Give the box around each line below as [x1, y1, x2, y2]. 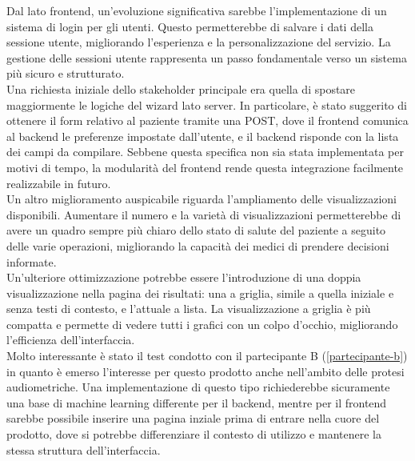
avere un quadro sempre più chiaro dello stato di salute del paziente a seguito [6, 222, 386, 239]
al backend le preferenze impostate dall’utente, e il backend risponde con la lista [6, 127, 399, 144]
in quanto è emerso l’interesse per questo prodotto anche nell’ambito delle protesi [6, 363, 405, 379]
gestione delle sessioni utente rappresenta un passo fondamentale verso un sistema [6, 49, 407, 66]
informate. [6, 253, 57, 270]
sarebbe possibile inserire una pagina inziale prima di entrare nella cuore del [6, 410, 380, 427]
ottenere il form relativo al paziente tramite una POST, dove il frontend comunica [6, 112, 409, 129]
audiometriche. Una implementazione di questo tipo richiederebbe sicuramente [6, 379, 390, 395]
